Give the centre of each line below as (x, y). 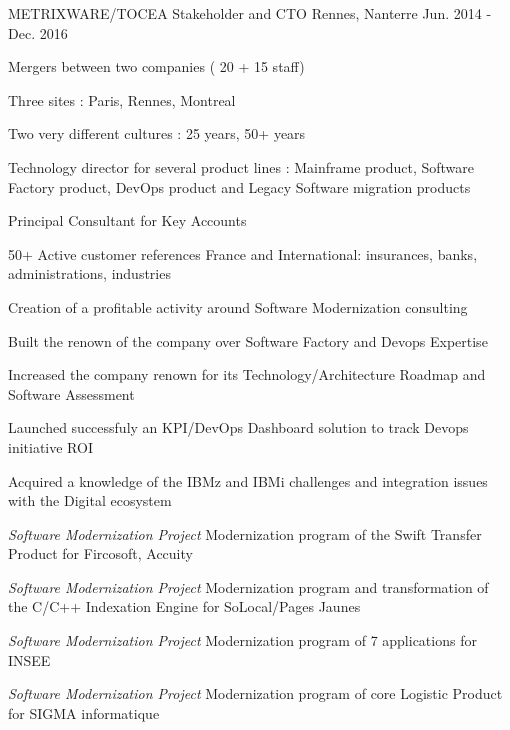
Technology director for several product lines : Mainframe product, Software (241, 166)
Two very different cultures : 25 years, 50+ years (157, 133)
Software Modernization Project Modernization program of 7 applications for (242, 640)
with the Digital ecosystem (90, 500)
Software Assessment (71, 393)
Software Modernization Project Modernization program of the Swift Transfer (245, 533)
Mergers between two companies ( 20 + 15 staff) (156, 66)
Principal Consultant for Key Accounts (127, 220)
